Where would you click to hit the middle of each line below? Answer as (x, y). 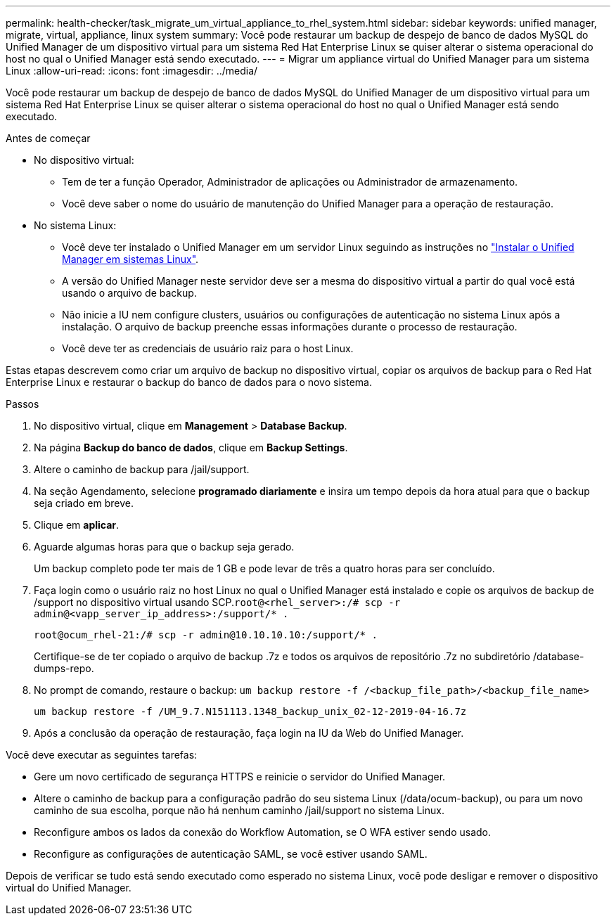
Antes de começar (48, 138)
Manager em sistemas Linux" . (130, 259)
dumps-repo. (64, 668)
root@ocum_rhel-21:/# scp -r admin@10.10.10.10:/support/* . (206, 635)
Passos (23, 404)
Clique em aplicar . (77, 525)
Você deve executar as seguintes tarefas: (102, 755)
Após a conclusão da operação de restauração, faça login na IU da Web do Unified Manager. (249, 733)
